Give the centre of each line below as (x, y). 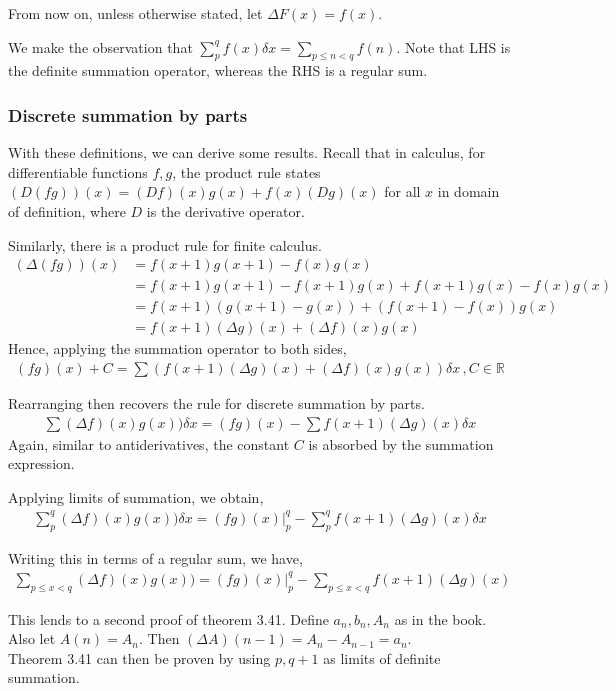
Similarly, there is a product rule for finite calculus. (165, 244)
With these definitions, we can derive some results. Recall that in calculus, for (247, 152)
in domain (468, 191)
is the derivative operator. (225, 210)
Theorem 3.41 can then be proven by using (139, 657)
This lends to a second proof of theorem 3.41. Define (168, 618)
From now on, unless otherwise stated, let (135, 13)
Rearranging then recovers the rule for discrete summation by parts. (216, 402)
